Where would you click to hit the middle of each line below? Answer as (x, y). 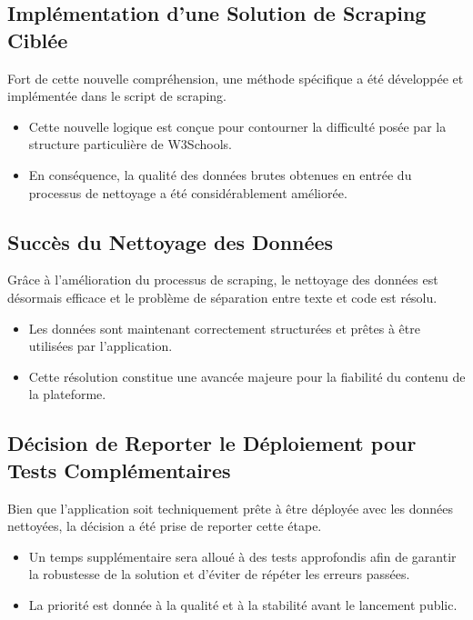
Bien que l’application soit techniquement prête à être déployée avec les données (231, 508)
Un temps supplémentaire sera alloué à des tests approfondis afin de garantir (242, 556)
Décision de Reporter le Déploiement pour (212, 443)
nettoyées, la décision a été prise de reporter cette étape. (165, 526)
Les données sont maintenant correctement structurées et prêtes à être (224, 328)
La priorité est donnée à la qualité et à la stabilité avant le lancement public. (243, 604)
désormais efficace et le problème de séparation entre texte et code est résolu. (222, 297)
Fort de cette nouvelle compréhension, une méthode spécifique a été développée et (236, 78)
